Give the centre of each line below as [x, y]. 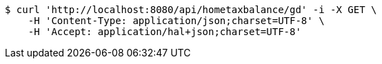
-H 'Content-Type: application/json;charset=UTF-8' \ [176, 21]
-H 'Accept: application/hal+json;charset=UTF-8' [164, 32]
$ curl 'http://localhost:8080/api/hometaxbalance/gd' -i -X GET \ [191, 10]
